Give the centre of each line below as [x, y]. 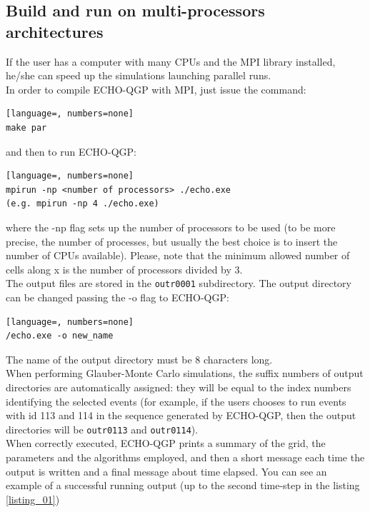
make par [26, 127]
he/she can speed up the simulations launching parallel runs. [139, 75]
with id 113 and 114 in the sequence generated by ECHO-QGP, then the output [181, 415]
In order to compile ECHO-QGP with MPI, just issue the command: [156, 89]
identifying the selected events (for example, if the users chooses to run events [176, 401]
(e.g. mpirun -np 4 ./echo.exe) [82, 204]
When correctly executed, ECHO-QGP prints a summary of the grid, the [166, 443]
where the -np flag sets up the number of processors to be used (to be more [171, 227]
